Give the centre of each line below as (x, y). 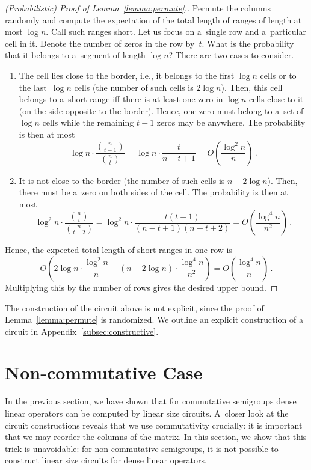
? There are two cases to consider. (231, 55)
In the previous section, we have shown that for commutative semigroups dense (151, 401)
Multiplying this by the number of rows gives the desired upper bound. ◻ (141, 287)
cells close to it (276, 99)
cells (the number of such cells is (134, 87)
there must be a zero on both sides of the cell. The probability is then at (153, 192)
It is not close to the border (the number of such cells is (122, 180)
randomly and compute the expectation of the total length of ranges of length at (153, 20)
